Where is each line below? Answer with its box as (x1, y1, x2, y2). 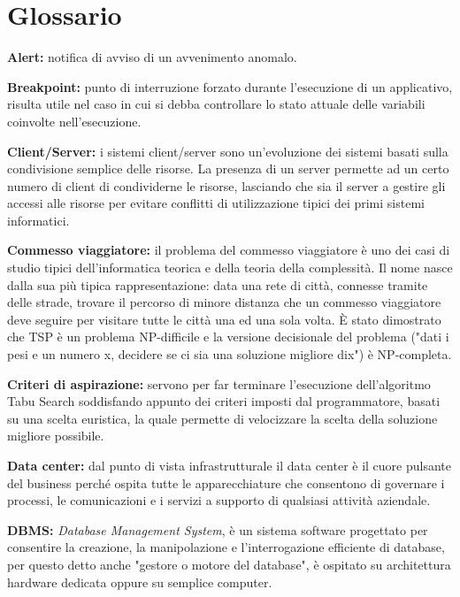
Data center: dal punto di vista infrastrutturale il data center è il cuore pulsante (7, 456, 452, 474)
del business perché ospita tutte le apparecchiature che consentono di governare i (7, 473, 445, 492)
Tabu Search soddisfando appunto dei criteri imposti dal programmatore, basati (7, 392, 441, 410)
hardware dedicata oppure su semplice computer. (7, 572, 272, 591)
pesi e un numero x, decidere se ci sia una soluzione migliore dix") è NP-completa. (7, 345, 452, 364)
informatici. (7, 210, 70, 229)
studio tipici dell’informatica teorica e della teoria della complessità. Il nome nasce (7, 258, 453, 277)
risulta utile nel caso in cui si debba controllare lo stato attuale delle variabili (7, 95, 425, 113)
